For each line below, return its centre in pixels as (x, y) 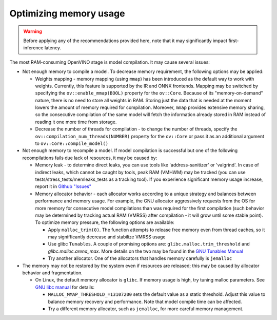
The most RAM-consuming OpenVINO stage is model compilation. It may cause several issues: (110, 62)
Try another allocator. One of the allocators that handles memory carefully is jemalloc (140, 258)
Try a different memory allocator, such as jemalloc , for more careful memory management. (146, 309)
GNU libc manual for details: (65, 287)
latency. (53, 48)
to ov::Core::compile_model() (72, 143)
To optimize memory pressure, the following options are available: (105, 222)
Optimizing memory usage (67, 13)
